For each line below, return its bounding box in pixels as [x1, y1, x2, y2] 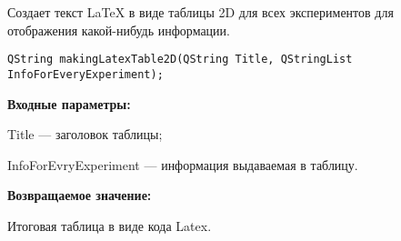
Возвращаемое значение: [7, 186, 152, 205]
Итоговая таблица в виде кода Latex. [7, 216, 212, 235]
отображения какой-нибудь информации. [7, 20, 230, 39]
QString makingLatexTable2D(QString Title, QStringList [7, 53, 353, 66]
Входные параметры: [7, 94, 131, 113]
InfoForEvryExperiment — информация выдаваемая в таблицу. [7, 155, 358, 174]
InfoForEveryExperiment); [7, 67, 164, 81]
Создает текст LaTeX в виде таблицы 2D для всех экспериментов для [7, 3, 394, 21]
